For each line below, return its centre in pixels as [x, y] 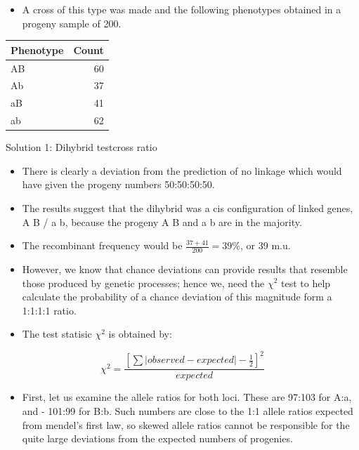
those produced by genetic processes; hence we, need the [143, 283]
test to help [306, 283]
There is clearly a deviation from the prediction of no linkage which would [182, 170]
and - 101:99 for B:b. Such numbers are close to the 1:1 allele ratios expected [188, 411]
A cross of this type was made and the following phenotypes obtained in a [182, 9]
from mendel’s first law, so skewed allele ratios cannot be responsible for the [186, 424]
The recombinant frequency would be [102, 245]
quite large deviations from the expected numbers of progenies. [157, 438]
